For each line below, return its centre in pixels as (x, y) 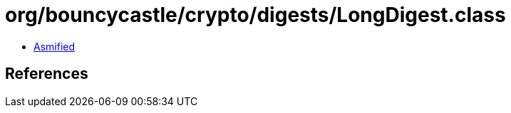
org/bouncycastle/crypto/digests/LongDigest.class (255, 15)
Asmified (55, 46)
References (47, 74)
